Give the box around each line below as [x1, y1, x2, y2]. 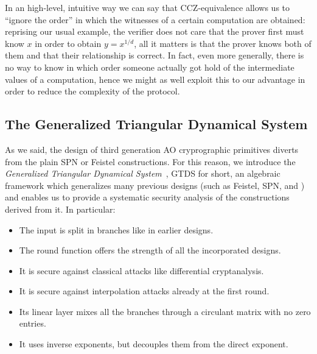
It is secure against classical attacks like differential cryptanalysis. [19, 264, 264, 277]
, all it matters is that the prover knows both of [134, 37, 312, 49]
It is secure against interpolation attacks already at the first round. [19, 285, 270, 297]
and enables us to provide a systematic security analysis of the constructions [5, 191, 290, 204]
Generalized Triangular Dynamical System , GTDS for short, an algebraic [5, 167, 280, 180]
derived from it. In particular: [5, 202, 116, 215]
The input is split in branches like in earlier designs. [19, 223, 214, 236]
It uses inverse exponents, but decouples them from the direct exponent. [19, 338, 288, 350]
